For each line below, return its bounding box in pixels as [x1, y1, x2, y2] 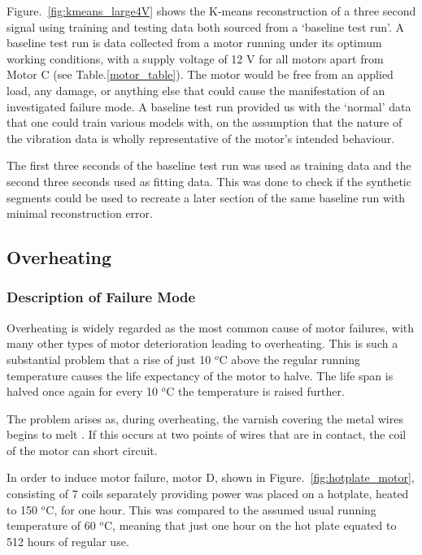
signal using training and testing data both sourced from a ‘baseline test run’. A [7, 18, 405, 35]
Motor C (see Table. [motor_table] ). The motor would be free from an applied [7, 66, 394, 83]
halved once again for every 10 [7, 383, 158, 400]
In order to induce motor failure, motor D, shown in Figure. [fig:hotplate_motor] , [7, 469, 415, 486]
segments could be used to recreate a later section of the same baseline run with [7, 189, 406, 206]
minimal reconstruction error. [7, 205, 153, 222]
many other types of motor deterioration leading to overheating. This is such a [7, 335, 398, 352]
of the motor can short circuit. [7, 441, 158, 458]
